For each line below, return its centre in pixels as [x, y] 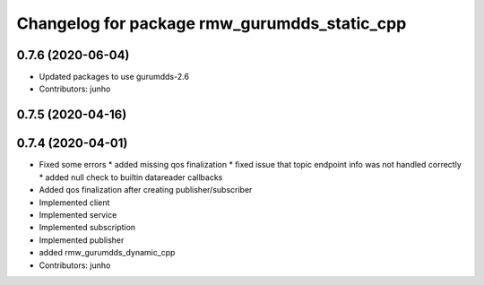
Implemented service [78, 214]
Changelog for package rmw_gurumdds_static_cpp [212, 23]
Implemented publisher [82, 240]
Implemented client [74, 203]
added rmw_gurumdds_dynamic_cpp [107, 253]
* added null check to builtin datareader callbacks [131, 177]
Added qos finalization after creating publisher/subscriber [146, 190]
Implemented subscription [87, 228]
